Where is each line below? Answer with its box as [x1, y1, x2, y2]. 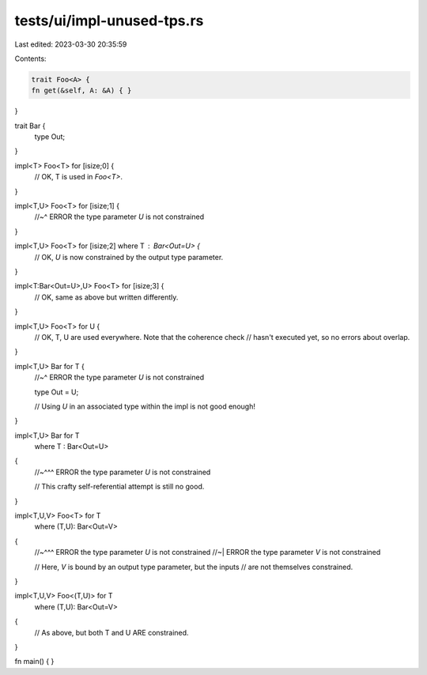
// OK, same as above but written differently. [34, 292, 179, 302]
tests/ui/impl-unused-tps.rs [14, 12, 204, 29]
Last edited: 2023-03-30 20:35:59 [14, 40, 127, 49]
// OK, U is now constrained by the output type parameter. [34, 252, 224, 262]
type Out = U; [34, 387, 79, 397]
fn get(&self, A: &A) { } [31, 86, 132, 95]
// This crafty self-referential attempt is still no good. [34, 482, 205, 492]
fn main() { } [14, 657, 55, 666]
